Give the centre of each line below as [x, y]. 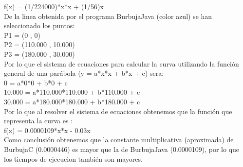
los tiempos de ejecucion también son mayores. [73, 159]
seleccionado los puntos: [39, 25]
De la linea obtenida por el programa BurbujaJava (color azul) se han [108, 16]
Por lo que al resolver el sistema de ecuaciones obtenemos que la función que [118, 111]
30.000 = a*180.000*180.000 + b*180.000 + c [72, 101]
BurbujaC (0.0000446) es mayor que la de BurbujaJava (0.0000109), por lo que [122, 149]
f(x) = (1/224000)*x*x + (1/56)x [54, 6]
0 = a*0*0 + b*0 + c [36, 82]
